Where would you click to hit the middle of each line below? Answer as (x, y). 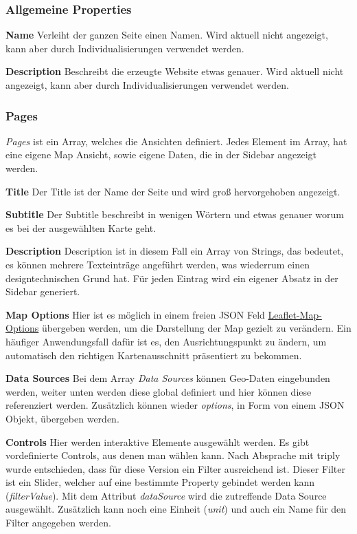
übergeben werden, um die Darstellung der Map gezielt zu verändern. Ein (196, 328)
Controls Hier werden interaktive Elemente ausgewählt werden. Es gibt (158, 441)
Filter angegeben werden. (58, 523)
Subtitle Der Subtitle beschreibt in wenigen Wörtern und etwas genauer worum (175, 214)
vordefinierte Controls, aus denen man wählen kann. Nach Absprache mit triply (173, 455)
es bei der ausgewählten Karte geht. (81, 227)
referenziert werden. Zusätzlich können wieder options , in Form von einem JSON (175, 405)
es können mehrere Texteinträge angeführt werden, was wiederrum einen (158, 264)
